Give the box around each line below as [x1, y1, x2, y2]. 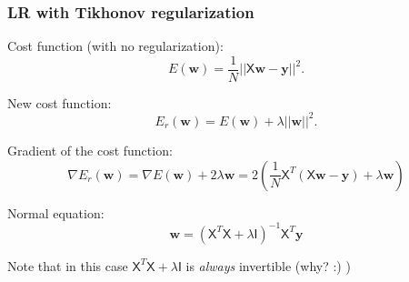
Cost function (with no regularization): [7, 36, 224, 55]
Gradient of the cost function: [7, 140, 173, 159]
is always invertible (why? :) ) [185, 256, 351, 275]
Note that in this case [7, 256, 128, 275]
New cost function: [7, 93, 112, 112]
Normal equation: [7, 203, 105, 222]
